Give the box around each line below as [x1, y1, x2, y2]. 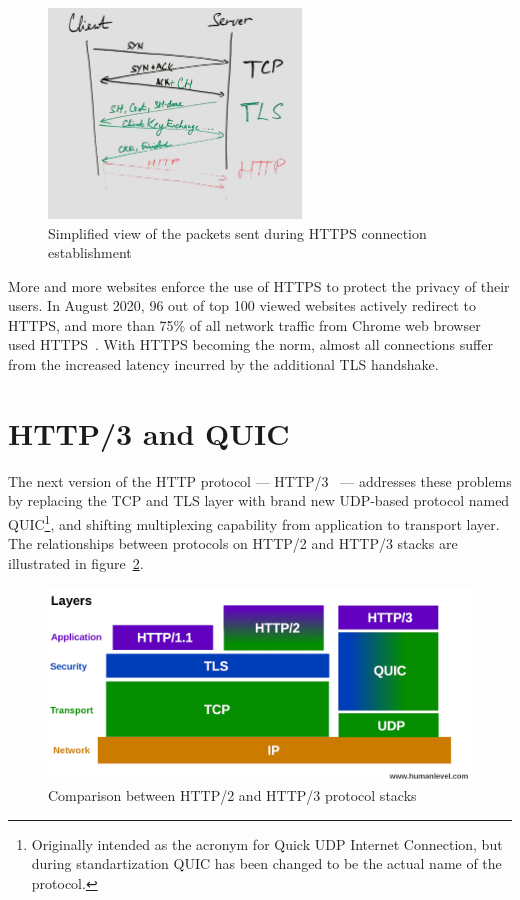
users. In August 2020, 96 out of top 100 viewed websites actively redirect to [8, 295, 476, 316]
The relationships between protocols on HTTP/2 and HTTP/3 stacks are [8, 533, 458, 554]
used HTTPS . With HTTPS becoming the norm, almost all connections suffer [8, 334, 493, 355]
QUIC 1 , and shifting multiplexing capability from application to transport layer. [8, 510, 500, 534]
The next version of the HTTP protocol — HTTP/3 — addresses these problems [8, 470, 512, 491]
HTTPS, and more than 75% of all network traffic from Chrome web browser [8, 314, 481, 335]
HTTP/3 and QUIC [8, 412, 290, 453]
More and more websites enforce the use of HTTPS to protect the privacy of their [8, 275, 510, 296]
